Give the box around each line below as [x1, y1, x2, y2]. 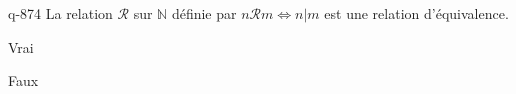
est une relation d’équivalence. [324, 3, 509, 23]
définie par [171, 3, 237, 23]
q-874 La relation [8, 3, 113, 23]
